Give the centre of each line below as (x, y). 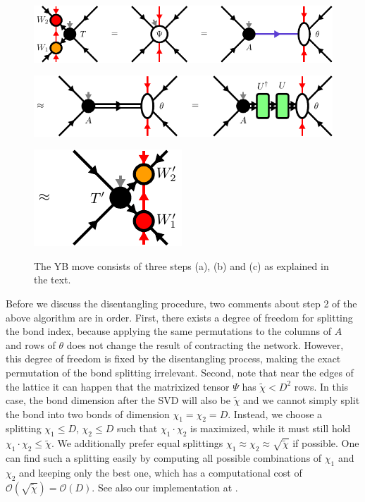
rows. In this (321, 386)
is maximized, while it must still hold (271, 428)
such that (137, 428)
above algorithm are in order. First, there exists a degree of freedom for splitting (179, 317)
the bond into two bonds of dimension (88, 414)
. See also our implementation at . (165, 487)
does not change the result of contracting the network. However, (205, 344)
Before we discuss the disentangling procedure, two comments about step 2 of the (181, 303)
